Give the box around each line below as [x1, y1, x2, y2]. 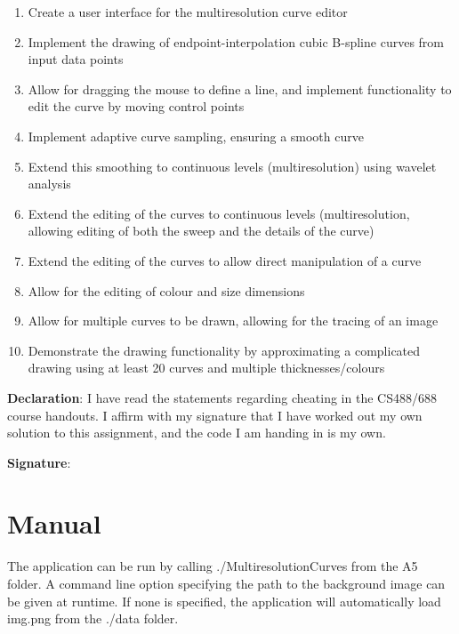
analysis [28, 174, 71, 193]
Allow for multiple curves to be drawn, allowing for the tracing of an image [28, 311, 439, 330]
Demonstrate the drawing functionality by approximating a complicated [28, 341, 421, 359]
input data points [28, 50, 124, 68]
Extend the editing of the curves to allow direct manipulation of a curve [28, 251, 422, 269]
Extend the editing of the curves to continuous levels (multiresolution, [28, 204, 410, 222]
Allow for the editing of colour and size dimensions [28, 281, 305, 300]
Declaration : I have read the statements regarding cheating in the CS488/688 [7, 388, 437, 406]
